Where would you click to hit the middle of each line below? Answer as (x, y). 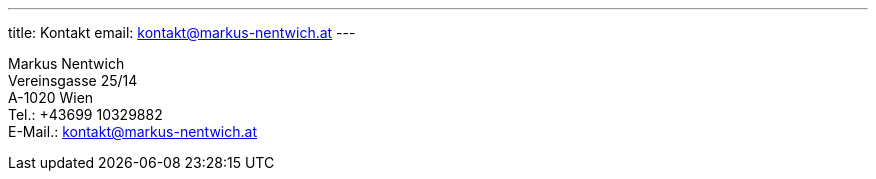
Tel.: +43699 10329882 (85, 114)
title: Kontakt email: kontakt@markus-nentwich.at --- (182, 32)
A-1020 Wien (51, 97)
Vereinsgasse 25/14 (73, 80)
